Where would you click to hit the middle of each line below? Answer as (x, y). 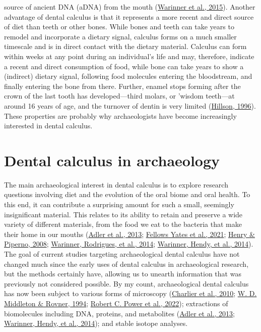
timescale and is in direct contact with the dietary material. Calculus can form (125, 46)
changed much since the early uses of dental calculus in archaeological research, (126, 264)
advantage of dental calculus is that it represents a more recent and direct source (129, 16)
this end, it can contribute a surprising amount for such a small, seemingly (119, 204)
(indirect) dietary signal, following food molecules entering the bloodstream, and (128, 76)
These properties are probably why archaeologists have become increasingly (120, 115)
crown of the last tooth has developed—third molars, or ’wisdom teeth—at (119, 96)
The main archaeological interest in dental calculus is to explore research (116, 184)
